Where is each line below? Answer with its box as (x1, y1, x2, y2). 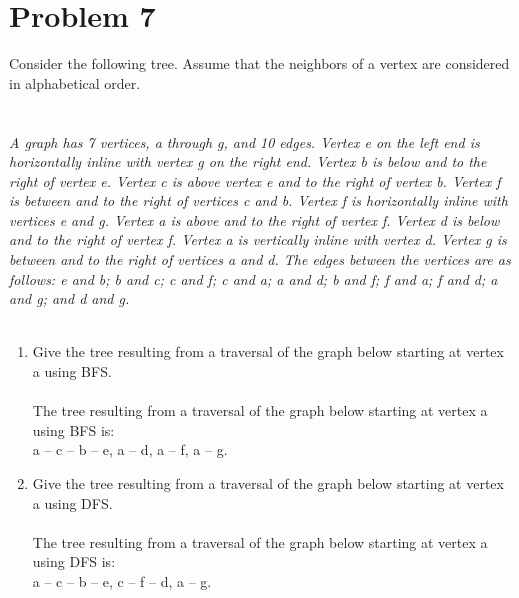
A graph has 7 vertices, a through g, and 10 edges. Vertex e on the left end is (9, 131, 480, 152)
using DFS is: (32, 551, 116, 572)
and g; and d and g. (9, 288, 130, 309)
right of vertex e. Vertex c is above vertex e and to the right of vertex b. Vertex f (9, 170, 501, 191)
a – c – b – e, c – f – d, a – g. (32, 570, 212, 591)
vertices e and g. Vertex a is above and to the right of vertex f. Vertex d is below (9, 209, 500, 230)
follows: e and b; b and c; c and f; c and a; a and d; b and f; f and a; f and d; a (9, 268, 498, 289)
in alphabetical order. (9, 72, 141, 93)
